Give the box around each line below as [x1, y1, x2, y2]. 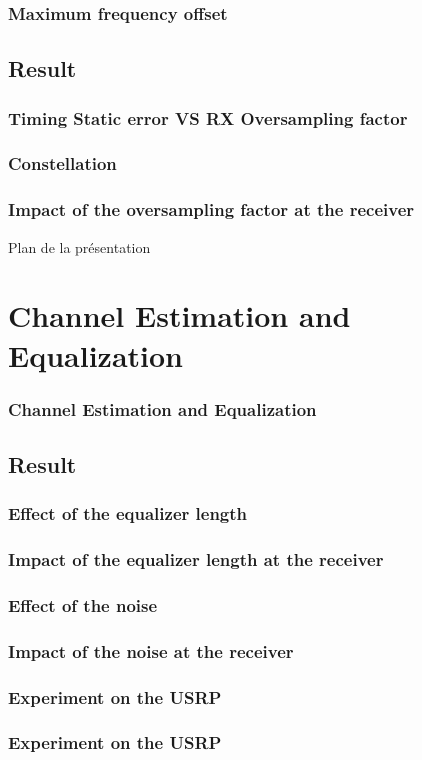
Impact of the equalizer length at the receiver [8, 547, 384, 572]
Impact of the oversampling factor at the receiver [8, 197, 415, 222]
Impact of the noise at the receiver [8, 638, 294, 663]
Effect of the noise [8, 592, 158, 617]
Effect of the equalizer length [8, 501, 248, 526]
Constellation [8, 151, 117, 176]
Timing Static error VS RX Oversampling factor [8, 105, 408, 130]
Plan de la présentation [8, 236, 151, 257]
